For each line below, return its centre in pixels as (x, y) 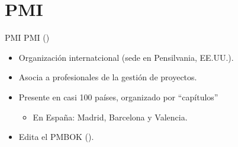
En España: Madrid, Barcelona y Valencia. (110, 117)
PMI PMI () (27, 37)
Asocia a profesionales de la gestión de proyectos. (108, 77)
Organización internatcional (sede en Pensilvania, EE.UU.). (126, 57)
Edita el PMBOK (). (56, 137)
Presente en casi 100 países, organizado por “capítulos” (118, 97)
